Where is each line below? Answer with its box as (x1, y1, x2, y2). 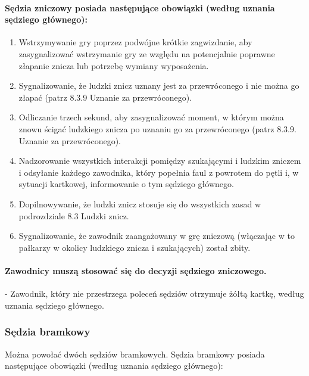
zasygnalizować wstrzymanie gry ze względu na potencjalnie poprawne (18, 47, 275, 60)
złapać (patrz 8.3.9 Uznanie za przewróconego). (18, 91, 192, 103)
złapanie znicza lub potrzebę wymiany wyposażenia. (18, 59, 209, 72)
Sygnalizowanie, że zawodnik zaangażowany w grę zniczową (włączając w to (18, 229, 295, 242)
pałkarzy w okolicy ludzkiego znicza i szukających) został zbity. (18, 241, 251, 253)
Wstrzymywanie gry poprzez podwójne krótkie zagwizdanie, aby (18, 36, 252, 48)
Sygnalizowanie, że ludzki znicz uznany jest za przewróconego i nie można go (18, 79, 299, 92)
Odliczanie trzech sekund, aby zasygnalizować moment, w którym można (18, 111, 284, 123)
